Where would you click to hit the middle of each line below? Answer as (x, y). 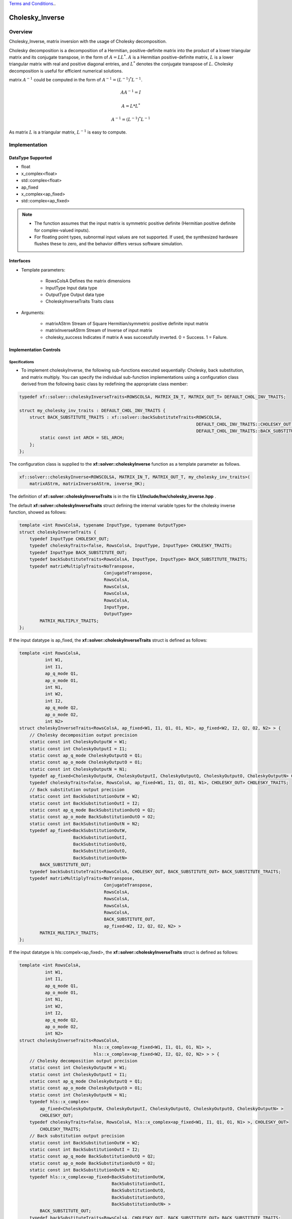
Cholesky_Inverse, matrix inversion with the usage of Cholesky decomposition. (88, 41)
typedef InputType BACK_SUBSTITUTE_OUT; (78, 552)
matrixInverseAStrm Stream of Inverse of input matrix (99, 330)
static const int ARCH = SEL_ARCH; (82, 438)
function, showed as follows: (38, 512)
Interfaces (20, 261)
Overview (21, 32)
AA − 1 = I (131, 92)
